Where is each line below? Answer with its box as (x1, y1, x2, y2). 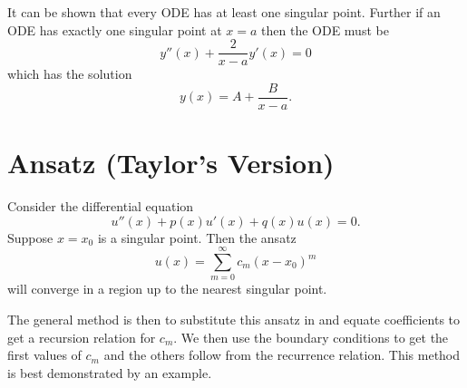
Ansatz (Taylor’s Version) (7, 144, 335, 181)
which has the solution (7, 64, 132, 83)
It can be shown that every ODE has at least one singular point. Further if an (7, 3, 441, 21)
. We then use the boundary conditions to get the (173, 327, 449, 346)
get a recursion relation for (7, 327, 156, 346)
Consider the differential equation (7, 197, 194, 216)
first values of (7, 345, 82, 364)
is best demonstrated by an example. (7, 363, 212, 382)
